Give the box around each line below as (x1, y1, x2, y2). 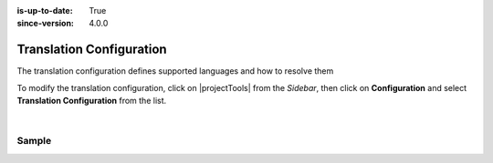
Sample (16, 135, 52, 148)
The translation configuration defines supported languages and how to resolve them (16, 66, 334, 76)
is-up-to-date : (16, 5, 73, 15)
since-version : (16, 18, 75, 29)
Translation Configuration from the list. (16, 96, 167, 107)
